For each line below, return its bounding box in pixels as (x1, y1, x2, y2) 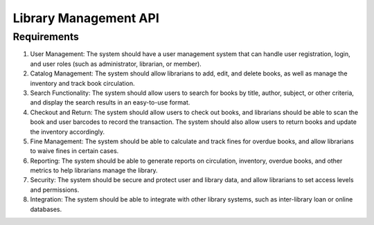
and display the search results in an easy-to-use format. (30, 98, 190, 107)
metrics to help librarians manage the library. (30, 166, 159, 174)
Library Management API (12, 10, 159, 26)
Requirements (12, 30, 80, 43)
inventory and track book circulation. (30, 79, 135, 87)
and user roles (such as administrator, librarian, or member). (30, 60, 202, 68)
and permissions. (30, 186, 80, 194)
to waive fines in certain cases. (30, 147, 119, 155)
